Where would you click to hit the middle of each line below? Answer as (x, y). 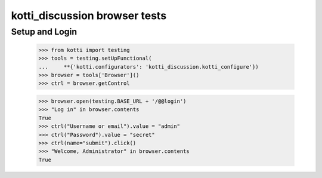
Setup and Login (44, 32)
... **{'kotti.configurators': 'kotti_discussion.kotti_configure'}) (148, 67)
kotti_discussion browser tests (89, 16)
